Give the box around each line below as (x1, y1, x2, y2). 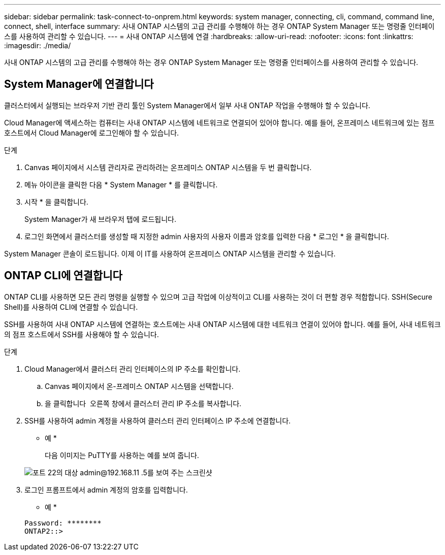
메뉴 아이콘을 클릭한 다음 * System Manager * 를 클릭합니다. (24, 180, 218, 189)
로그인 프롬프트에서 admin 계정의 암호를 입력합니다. (24, 485, 188, 494)
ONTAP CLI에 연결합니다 (4, 269, 122, 282)
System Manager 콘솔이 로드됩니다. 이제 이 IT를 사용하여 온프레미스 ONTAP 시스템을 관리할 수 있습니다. (4, 249, 336, 258)
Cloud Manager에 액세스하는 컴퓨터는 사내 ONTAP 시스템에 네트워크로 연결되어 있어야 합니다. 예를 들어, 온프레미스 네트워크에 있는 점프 (4, 118, 435, 127)
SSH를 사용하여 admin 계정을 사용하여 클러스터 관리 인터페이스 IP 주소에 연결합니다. (24, 416, 291, 425)
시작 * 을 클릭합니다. (24, 197, 88, 206)
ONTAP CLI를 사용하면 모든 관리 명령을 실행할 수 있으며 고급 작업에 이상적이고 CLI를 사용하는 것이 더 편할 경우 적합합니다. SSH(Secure (4, 292, 432, 301)
